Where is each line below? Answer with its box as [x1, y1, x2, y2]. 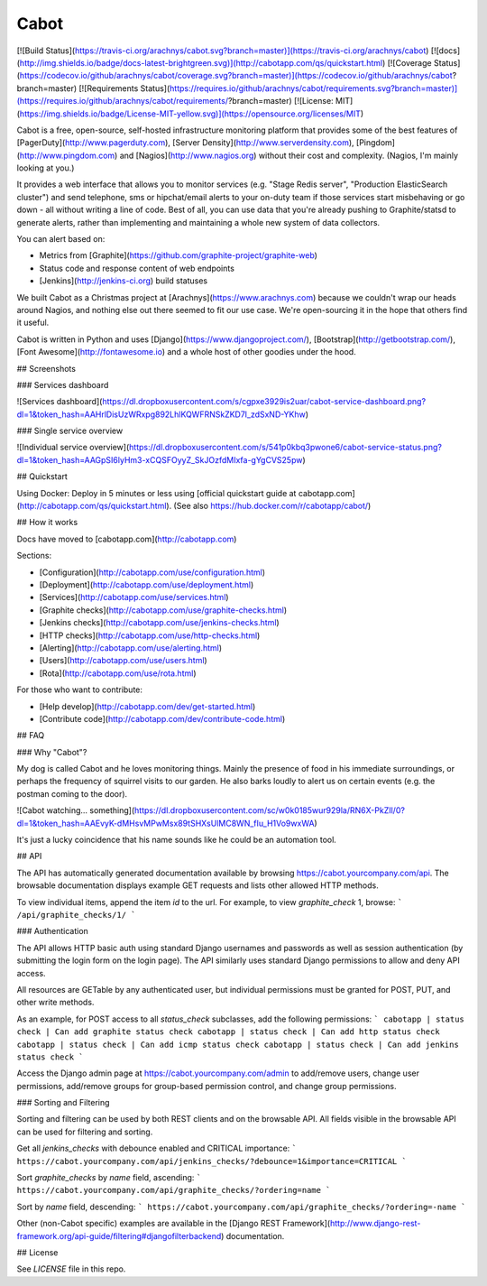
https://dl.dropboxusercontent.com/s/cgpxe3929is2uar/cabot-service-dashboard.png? [102, 396, 427, 407]
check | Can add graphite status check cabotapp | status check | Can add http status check [16, 1027, 441, 1037]
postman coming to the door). [16, 788, 128, 799]
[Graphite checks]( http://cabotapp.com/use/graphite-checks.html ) [39, 605, 288, 615]
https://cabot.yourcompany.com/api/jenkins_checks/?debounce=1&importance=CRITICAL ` [16, 1156, 408, 1166]
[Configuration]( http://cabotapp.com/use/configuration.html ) [39, 567, 266, 578]
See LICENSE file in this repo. [16, 1263, 126, 1274]
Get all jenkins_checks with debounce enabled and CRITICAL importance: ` [16, 1143, 298, 1154]
